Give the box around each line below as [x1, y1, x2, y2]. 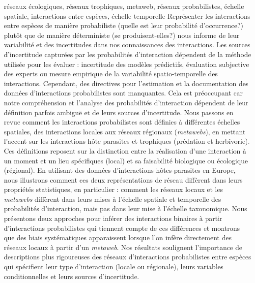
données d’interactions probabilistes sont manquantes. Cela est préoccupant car [4, 88, 243, 98]
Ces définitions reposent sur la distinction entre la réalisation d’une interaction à [4, 145, 247, 156]
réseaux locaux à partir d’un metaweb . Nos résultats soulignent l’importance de [4, 242, 242, 252]
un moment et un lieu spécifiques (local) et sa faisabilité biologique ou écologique [4, 155, 248, 165]
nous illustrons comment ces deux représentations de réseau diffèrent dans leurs [4, 174, 243, 185]
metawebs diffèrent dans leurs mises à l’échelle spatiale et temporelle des [4, 193, 221, 204]
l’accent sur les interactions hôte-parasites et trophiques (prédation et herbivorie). [4, 136, 250, 146]
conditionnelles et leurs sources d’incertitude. [4, 271, 139, 281]
